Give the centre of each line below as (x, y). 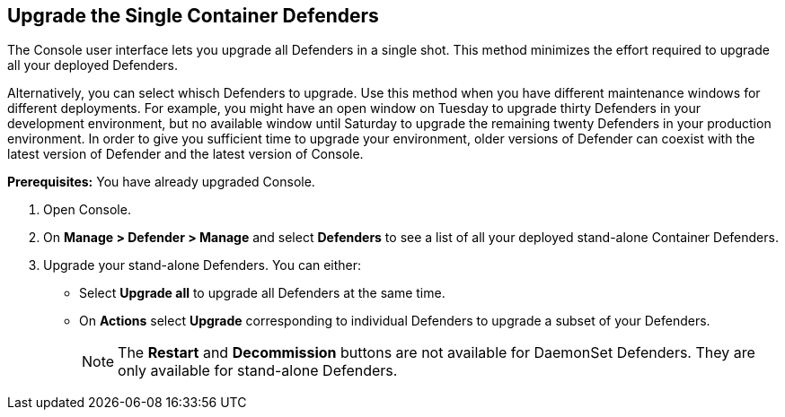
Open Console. (87, 210)
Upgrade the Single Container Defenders (193, 16)
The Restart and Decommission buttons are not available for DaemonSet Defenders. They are (437, 353)
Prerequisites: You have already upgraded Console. (161, 182)
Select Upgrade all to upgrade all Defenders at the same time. (262, 293)
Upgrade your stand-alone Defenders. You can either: (203, 265)
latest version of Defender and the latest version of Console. (185, 154)
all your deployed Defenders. (93, 65)
